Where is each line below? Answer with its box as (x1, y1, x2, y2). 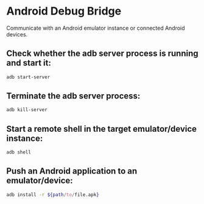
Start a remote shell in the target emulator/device (6, 123, 197, 134)
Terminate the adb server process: (6, 91, 141, 101)
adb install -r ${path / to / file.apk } (6, 191, 99, 198)
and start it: (6, 58, 52, 68)
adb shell (6, 149, 32, 155)
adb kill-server (6, 107, 47, 113)
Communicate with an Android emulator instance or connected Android (6, 24, 185, 32)
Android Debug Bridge (6, 4, 122, 18)
